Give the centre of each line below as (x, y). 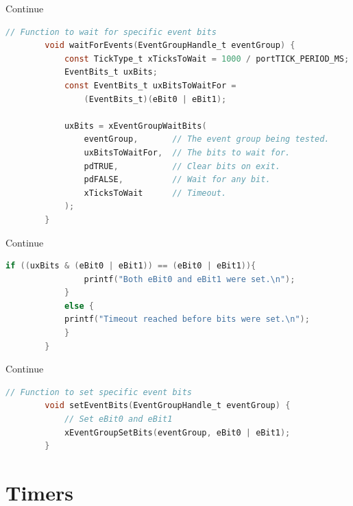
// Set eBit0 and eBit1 (118, 419)
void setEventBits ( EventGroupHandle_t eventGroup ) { (168, 406)
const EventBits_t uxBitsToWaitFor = (150, 85)
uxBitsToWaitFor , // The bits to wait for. (187, 152)
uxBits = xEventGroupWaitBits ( (135, 126)
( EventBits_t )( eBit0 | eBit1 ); (155, 99)
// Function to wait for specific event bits (111, 32)
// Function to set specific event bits (99, 392)
